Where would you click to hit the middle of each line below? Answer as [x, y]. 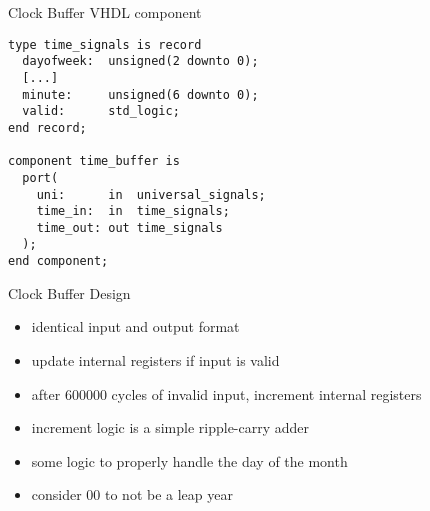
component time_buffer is [94, 161]
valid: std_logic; [101, 111]
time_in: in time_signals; [133, 211]
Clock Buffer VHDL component [105, 12]
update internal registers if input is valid [155, 359]
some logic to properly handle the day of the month [189, 460]
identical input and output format [135, 326]
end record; [47, 127]
